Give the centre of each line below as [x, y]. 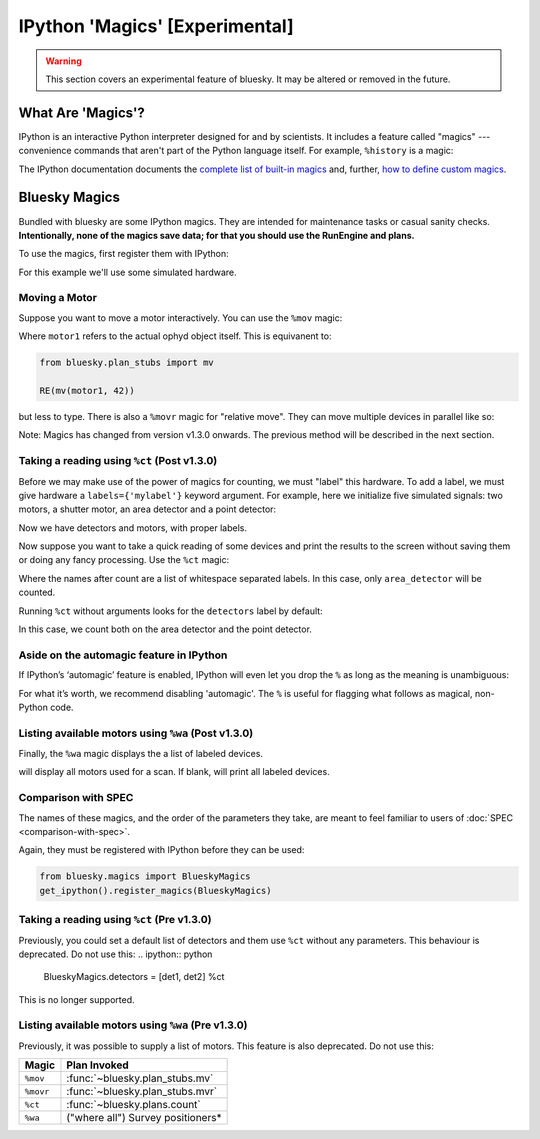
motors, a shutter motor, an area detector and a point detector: [147, 509]
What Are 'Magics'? [81, 112]
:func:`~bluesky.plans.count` [134, 1105]
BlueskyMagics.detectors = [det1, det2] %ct [134, 977]
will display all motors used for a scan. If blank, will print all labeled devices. [174, 772]
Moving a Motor [57, 298]
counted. [37, 592]
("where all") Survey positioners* [144, 1118]
